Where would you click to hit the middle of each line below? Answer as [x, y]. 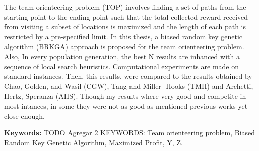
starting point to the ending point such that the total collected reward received [126, 16]
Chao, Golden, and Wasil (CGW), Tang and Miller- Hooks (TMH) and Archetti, [129, 86]
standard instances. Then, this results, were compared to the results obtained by [128, 76]
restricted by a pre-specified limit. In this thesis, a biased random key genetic [123, 36]
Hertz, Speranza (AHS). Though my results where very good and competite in [125, 96]
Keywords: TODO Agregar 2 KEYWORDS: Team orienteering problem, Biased [130, 133]
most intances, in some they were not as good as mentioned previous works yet [126, 106]
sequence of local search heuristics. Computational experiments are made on [122, 66]
